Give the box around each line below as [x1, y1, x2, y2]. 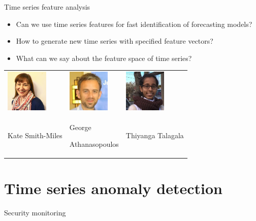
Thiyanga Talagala [125, 130, 184, 141]
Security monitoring [4, 207, 66, 218]
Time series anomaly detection [4, 178, 222, 199]
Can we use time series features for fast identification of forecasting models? [16, 18, 252, 29]
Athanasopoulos [69, 139, 119, 149]
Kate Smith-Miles [8, 130, 62, 141]
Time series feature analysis [4, 2, 90, 12]
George [69, 121, 91, 132]
